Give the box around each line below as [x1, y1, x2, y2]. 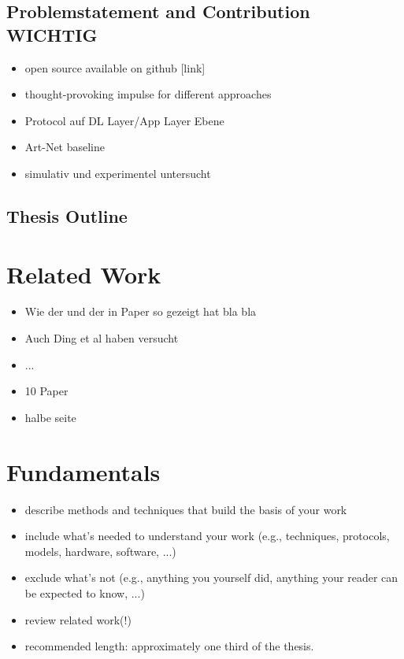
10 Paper [24, 383, 69, 399]
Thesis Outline [6, 203, 128, 228]
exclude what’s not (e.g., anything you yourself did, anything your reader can [24, 569, 398, 586]
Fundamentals [6, 455, 161, 487]
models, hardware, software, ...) [24, 542, 176, 559]
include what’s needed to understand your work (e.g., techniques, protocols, [24, 528, 390, 544]
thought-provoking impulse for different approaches [24, 86, 272, 102]
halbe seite [24, 409, 76, 425]
